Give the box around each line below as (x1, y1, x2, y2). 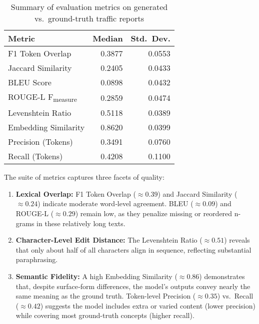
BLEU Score (8, 76, 51, 88)
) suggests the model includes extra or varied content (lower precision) (40, 300, 255, 311)
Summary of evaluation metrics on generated (10, 1, 168, 12)
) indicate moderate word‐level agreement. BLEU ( (37, 198, 193, 209)
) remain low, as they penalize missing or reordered (75, 208, 232, 218)
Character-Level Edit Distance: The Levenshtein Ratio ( (15, 235, 202, 245)
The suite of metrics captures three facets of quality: (4, 172, 164, 182)
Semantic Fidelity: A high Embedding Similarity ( (15, 271, 177, 281)
